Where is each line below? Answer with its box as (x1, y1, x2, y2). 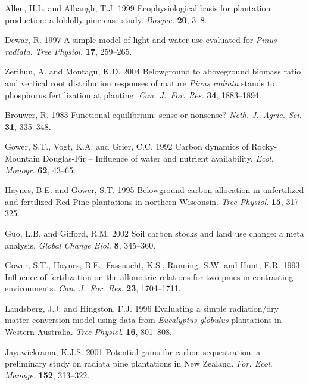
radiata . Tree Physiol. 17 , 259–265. (5, 45, 132, 57)
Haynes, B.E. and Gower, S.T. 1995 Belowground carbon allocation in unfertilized (5, 184, 304, 196)
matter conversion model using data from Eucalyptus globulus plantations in (5, 313, 282, 326)
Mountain (5, 151, 40, 164)
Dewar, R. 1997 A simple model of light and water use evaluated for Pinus (5, 33, 277, 46)
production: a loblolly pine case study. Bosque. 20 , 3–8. (5, 13, 207, 26)
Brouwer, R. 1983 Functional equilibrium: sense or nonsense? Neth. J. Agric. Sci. (5, 108, 302, 121)
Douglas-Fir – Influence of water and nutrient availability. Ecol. (42, 151, 274, 164)
